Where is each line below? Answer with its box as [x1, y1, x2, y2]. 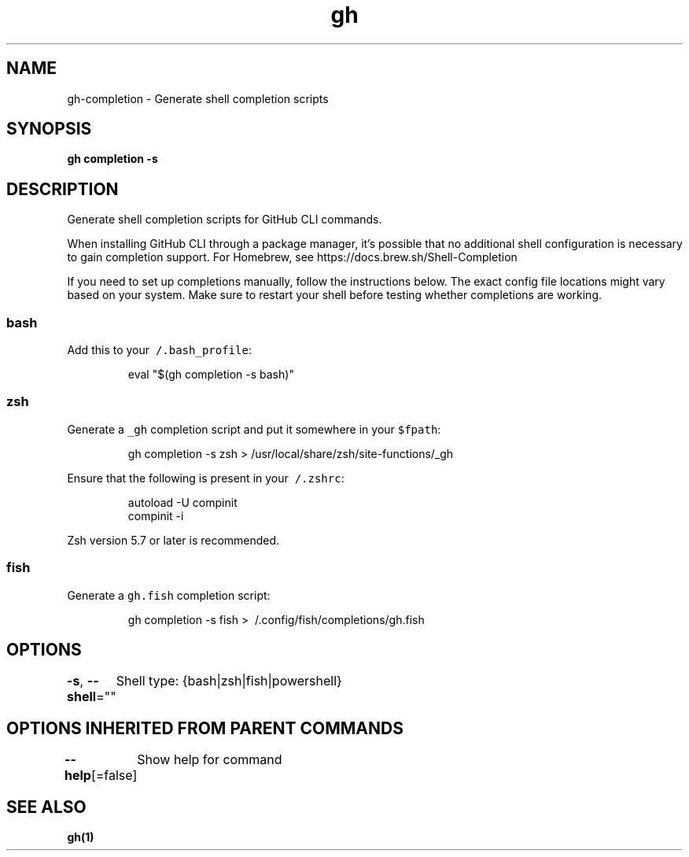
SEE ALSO [6, 796, 87, 817]
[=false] [90, 767, 138, 784]
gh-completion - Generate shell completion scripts [67, 91, 329, 105]
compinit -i [127, 508, 184, 523]
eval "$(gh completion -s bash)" [127, 368, 294, 382]
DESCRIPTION [6, 179, 119, 199]
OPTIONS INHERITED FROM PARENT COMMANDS [6, 718, 403, 738]
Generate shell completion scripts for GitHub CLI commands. [67, 212, 382, 227]
